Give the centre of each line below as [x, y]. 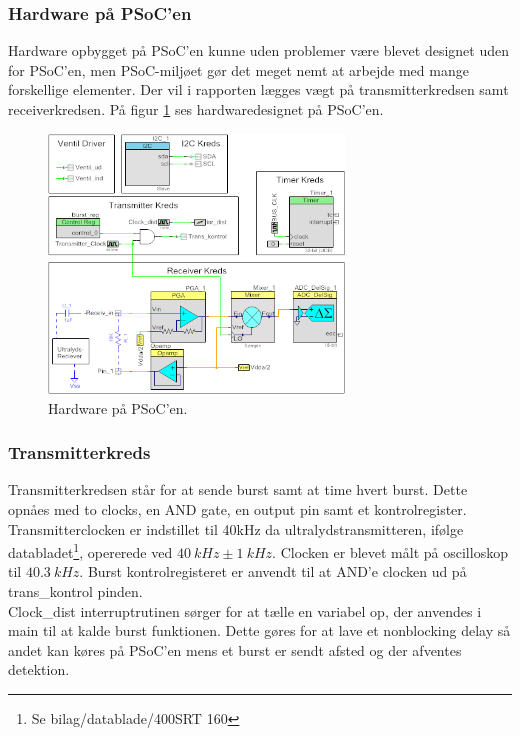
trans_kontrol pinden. [75, 591]
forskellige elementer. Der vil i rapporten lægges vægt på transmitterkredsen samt [258, 89]
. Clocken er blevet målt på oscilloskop [390, 551]
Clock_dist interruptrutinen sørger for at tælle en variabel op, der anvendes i [245, 610]
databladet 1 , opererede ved [90, 550]
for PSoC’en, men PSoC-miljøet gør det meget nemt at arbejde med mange [238, 69]
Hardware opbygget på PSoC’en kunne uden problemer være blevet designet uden [258, 50]
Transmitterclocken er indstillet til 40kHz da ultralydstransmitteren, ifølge [236, 528]
